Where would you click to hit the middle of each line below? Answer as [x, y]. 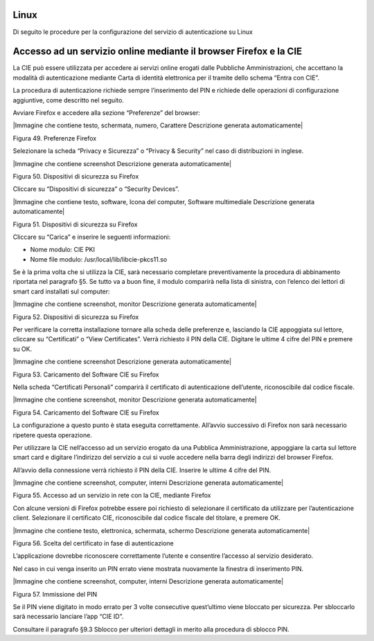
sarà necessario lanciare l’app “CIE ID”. [68, 617]
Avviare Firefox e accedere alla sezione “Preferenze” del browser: [107, 112]
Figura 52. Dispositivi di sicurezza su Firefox [76, 317]
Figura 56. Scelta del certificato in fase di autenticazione [93, 543]
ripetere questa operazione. [53, 435]
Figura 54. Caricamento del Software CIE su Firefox [86, 413]
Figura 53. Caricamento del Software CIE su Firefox [86, 374]
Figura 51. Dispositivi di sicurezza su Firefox [75, 224]
